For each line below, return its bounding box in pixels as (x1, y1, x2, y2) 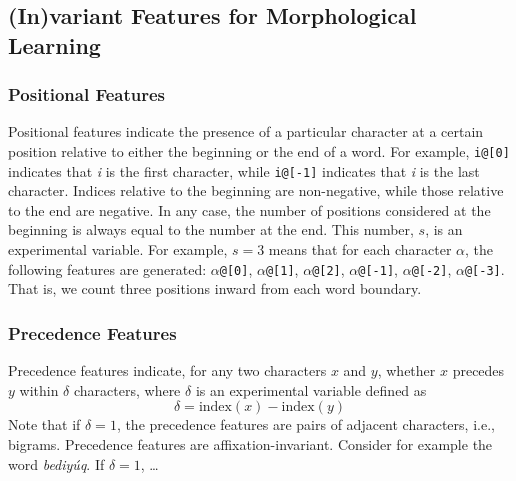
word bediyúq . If (8, 453, 105, 474)
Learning (8, 29, 101, 60)
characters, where (73, 379, 181, 400)
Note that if (8, 414, 81, 435)
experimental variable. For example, (8, 239, 228, 260)
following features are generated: (8, 258, 207, 279)
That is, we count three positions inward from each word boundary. (8, 278, 422, 299)
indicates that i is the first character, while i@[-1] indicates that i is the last (8, 160, 480, 181)
